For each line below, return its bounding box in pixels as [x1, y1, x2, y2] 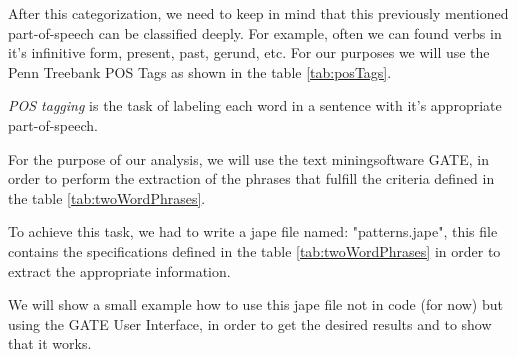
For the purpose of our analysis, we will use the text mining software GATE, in [8, 148, 489, 169]
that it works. [8, 333, 92, 354]
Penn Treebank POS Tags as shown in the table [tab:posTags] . [8, 61, 392, 82]
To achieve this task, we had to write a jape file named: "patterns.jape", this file [8, 221, 498, 242]
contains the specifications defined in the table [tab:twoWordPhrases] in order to [8, 240, 501, 261]
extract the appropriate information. [8, 260, 231, 281]
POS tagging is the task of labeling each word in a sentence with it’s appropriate [8, 95, 502, 116]
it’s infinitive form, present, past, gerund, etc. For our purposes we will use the [8, 42, 490, 63]
